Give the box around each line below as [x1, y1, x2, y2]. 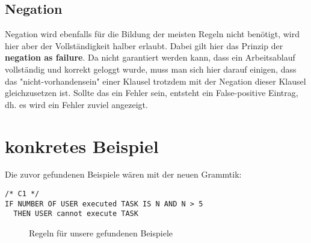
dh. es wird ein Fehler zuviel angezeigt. [5, 98, 148, 110]
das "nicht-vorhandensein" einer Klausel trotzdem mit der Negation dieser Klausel [5, 74, 306, 87]
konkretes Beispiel [5, 133, 159, 158]
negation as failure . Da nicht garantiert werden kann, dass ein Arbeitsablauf [5, 51, 295, 64]
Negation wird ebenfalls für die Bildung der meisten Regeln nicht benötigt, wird [5, 28, 300, 40]
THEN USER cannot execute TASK [13, 209, 138, 218]
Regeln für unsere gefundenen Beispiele [29, 227, 173, 239]
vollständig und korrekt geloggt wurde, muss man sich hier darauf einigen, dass [5, 62, 297, 75]
